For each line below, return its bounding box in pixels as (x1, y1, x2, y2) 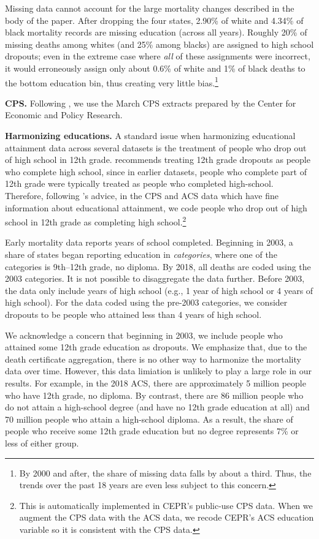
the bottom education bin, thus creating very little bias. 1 (5, 74, 218, 89)
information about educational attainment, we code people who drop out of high (5, 201, 307, 214)
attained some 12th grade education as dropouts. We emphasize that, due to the (5, 341, 307, 353)
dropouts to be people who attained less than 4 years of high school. (5, 307, 262, 320)
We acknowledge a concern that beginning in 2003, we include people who (5, 328, 283, 341)
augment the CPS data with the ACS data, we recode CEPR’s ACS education (19, 511, 314, 524)
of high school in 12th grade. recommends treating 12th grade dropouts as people (5, 153, 310, 166)
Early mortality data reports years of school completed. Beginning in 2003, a (5, 236, 293, 249)
